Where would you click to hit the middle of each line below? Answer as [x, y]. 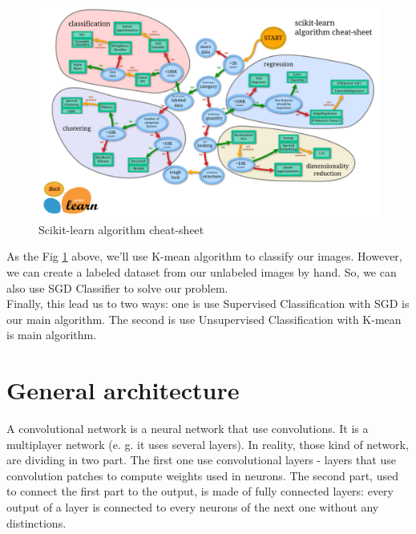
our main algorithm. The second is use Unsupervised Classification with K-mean [204, 319]
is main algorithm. [52, 335]
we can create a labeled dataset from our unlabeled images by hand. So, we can [202, 271]
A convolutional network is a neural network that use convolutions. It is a [188, 429]
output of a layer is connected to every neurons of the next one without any [193, 507]
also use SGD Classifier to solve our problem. [117, 287]
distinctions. [36, 522]
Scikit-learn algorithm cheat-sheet [121, 229]
